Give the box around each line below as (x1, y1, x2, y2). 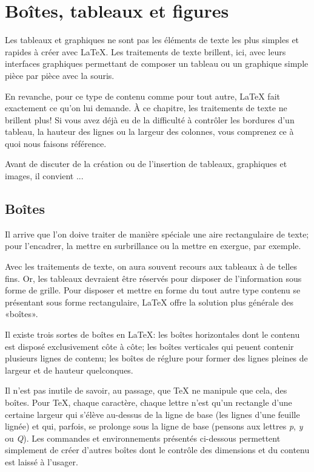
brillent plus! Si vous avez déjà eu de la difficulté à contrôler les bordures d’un (5, 113, 295, 126)
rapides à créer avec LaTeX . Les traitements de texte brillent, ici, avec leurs (5, 45, 286, 58)
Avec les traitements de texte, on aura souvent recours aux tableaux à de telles (5, 260, 297, 273)
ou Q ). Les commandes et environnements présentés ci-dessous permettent (5, 431, 281, 444)
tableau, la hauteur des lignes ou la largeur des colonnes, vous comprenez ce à (5, 125, 294, 138)
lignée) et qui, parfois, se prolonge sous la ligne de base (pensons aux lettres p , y (5, 420, 303, 433)
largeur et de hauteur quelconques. (5, 363, 133, 376)
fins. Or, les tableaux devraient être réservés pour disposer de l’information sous (5, 272, 302, 284)
